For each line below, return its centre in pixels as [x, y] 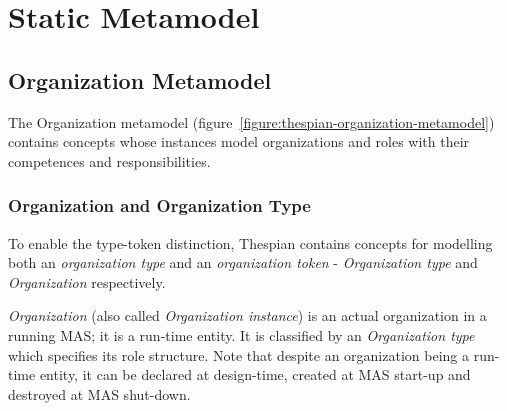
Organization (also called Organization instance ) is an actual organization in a [247, 315]
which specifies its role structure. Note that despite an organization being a [238, 354]
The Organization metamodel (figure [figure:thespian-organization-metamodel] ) [251, 121]
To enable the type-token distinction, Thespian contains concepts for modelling [250, 242]
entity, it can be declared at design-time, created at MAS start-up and [255, 374]
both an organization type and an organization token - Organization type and [243, 262]
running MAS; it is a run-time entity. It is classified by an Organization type [241, 334]
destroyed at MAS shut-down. [99, 393]
